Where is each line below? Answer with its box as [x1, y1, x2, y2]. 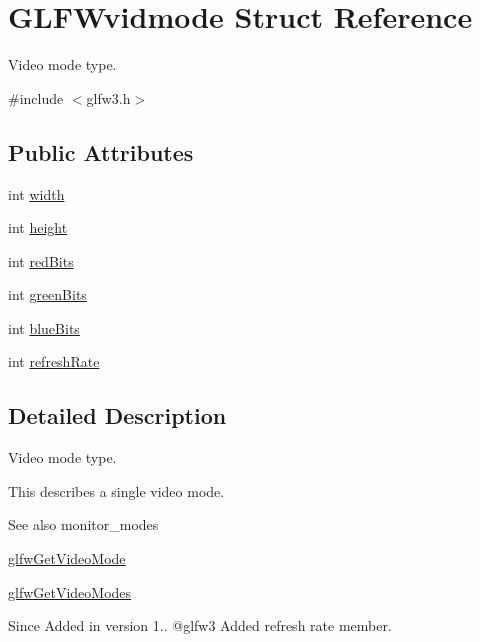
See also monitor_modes [8, 514, 159, 535]
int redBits [8, 250, 74, 271]
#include [8, 87, 64, 108]
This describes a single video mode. [8, 480, 225, 501]
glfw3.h [86, 87, 131, 108]
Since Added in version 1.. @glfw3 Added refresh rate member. [8, 615, 392, 636]
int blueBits [8, 317, 80, 338]
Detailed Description [8, 400, 227, 431]
